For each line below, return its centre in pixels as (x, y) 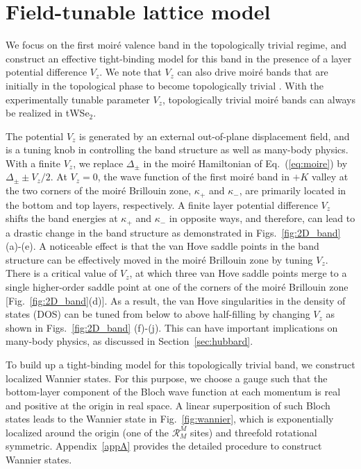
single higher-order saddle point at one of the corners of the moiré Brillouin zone (177, 286)
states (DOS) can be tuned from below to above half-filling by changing (158, 314)
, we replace (98, 163)
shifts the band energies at (62, 218)
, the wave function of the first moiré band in (193, 177)
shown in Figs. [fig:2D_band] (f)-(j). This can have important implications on (172, 327)
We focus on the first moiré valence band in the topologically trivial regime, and (176, 45)
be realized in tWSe (48, 113)
